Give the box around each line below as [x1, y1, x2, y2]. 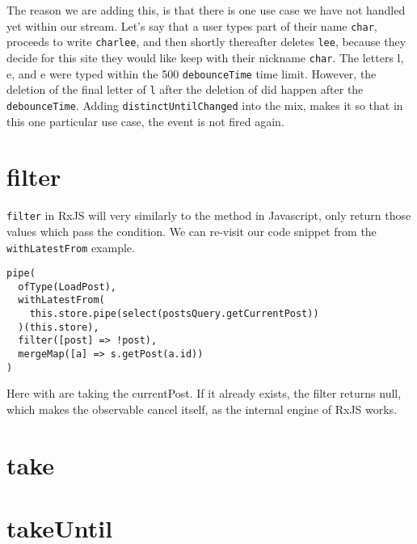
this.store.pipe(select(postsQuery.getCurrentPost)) [29, 308, 319, 320]
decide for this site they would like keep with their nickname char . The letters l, [6, 48, 404, 65]
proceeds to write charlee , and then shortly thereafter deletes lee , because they [6, 33, 406, 50]
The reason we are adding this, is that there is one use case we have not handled [6, 2, 406, 18]
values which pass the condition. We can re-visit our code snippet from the [6, 222, 377, 239]
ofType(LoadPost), [18, 280, 117, 293]
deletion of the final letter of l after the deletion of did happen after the [6, 81, 364, 98]
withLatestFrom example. [6, 238, 135, 255]
